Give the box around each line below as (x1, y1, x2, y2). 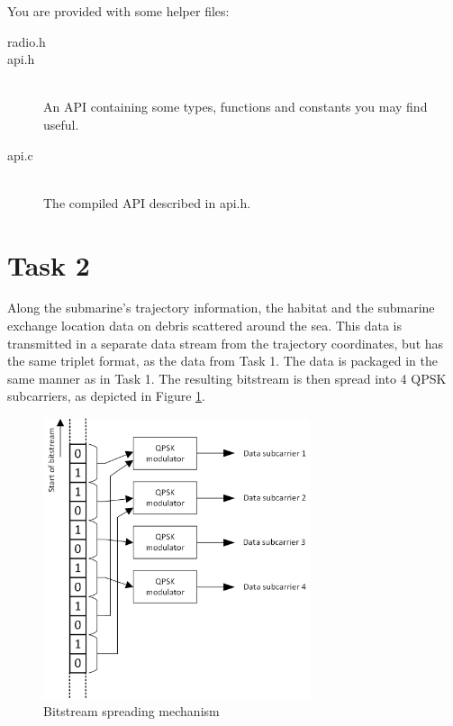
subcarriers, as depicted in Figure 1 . (7, 386, 205, 405)
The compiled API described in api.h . (43, 193, 251, 212)
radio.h (7, 32, 46, 50)
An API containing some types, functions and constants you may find (43, 97, 428, 116)
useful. (43, 114, 79, 133)
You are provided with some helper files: (7, 2, 230, 20)
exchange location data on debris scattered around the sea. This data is (7, 316, 402, 335)
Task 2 (7, 246, 90, 283)
